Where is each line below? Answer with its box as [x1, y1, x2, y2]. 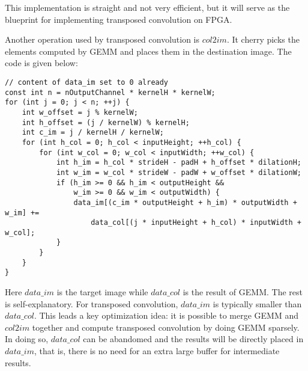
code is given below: [5, 57, 78, 69]
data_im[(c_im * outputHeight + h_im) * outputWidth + [73, 198, 297, 207]
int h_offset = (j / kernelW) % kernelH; [22, 118, 190, 127]
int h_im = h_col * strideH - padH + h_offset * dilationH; [56, 158, 301, 167]
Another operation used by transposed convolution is [5, 33, 200, 46]
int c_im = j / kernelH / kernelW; [22, 128, 164, 137]
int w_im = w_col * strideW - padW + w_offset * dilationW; [56, 168, 301, 177]
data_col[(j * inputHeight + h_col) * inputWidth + [91, 218, 301, 227]
